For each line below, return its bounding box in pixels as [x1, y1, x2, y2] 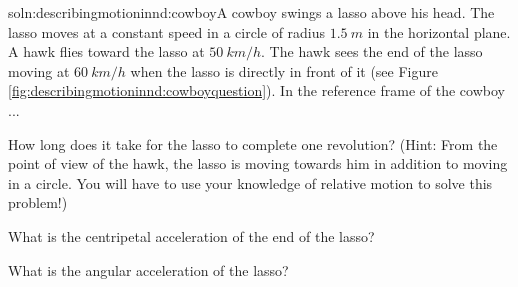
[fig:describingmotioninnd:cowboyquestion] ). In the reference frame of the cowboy [8, 80, 505, 101]
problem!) [8, 192, 68, 213]
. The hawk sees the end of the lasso [261, 41, 483, 62]
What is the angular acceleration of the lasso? [8, 259, 289, 280]
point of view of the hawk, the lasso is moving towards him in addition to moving [8, 153, 508, 174]
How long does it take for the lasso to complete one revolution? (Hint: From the [8, 133, 498, 154]
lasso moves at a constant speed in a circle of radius [8, 21, 326, 42]
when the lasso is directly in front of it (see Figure [130, 60, 438, 81]
